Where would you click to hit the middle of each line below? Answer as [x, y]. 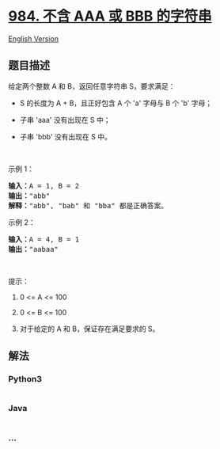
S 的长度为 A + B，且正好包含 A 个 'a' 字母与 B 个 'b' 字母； [116, 103]
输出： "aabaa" [34, 249]
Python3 [25, 379]
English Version [34, 38]
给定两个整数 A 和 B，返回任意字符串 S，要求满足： [92, 86]
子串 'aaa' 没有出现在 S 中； [65, 120]
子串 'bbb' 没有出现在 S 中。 [66, 136]
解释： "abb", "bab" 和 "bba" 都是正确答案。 [88, 205]
